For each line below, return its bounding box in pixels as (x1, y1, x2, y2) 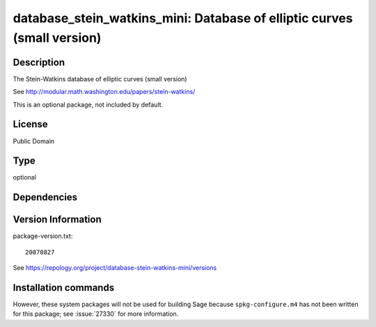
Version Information (13, 214, 102, 225)
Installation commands (13, 282, 115, 294)
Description (13, 56, 65, 68)
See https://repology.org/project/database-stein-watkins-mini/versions (13, 264, 217, 272)
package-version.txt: (13, 232, 73, 240)
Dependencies (13, 191, 78, 203)
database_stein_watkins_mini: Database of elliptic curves (13, 10, 353, 26)
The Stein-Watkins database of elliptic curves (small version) (13, 74, 187, 83)
